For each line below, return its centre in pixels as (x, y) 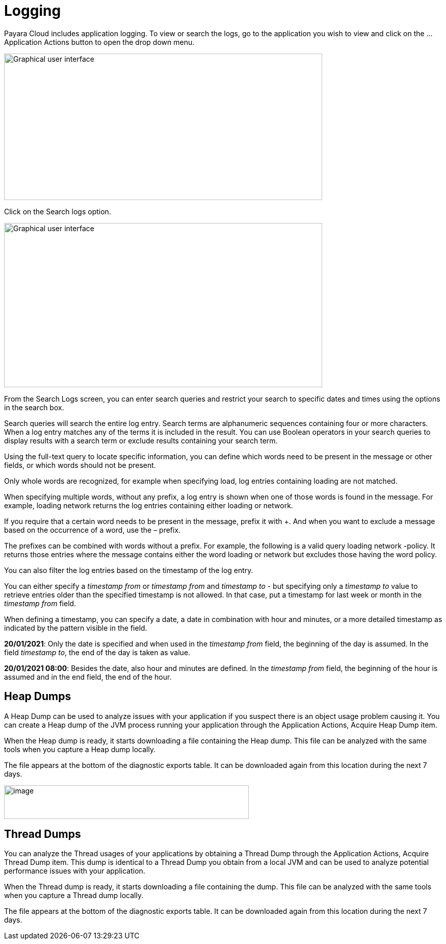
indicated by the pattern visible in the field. (76, 628)
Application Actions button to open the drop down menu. (99, 42)
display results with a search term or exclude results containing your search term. (141, 440)
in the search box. (34, 407)
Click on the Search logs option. (58, 211)
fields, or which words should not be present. (80, 465)
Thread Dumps (43, 834)
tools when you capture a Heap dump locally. (80, 749)
